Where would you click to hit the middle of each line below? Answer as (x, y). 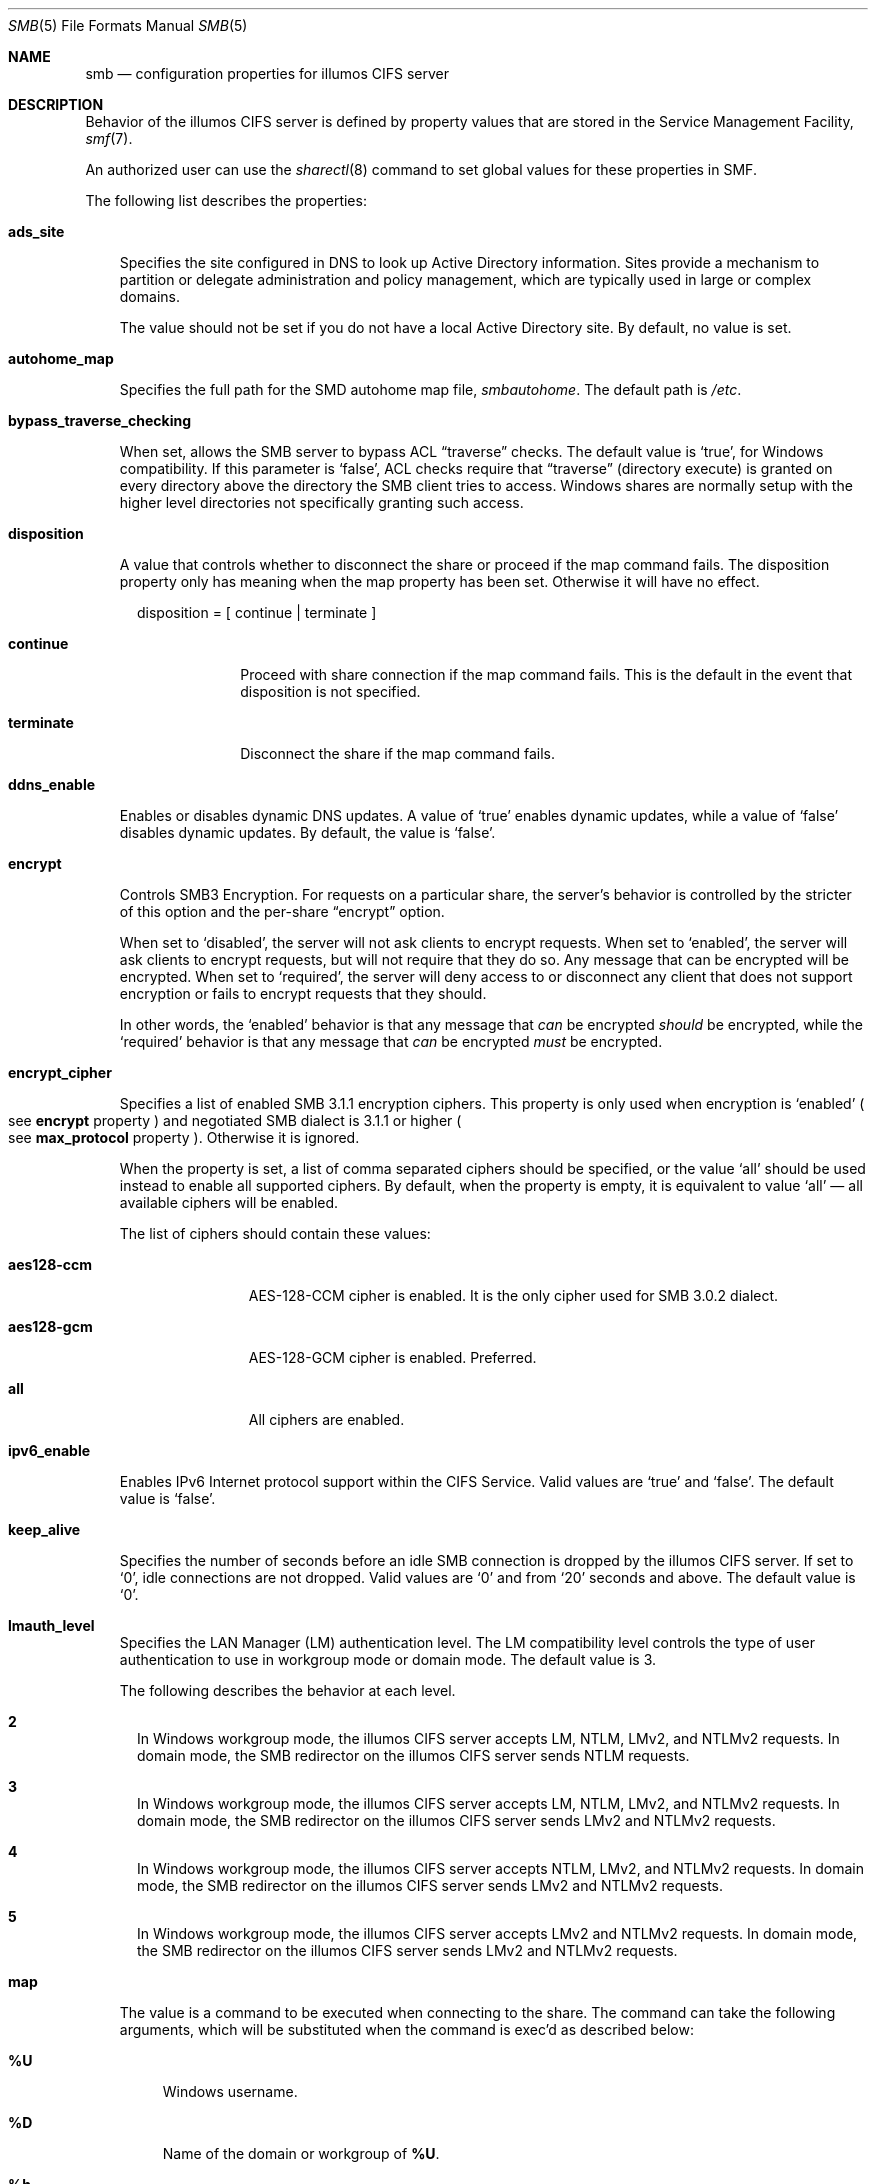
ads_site (36, 231)
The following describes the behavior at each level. (287, 1690)
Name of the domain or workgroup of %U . (301, 2153)
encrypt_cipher (60, 1072)
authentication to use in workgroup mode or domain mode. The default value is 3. (388, 1659)
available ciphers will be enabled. (229, 1202)
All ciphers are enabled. (326, 1419)
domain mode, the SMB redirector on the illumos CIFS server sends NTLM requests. (413, 1755)
